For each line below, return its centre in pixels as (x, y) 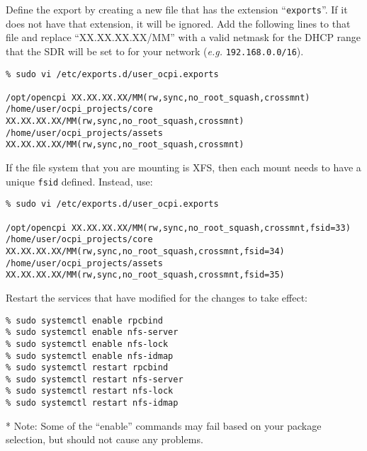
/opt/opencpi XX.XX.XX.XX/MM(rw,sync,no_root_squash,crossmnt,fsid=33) (178, 228)
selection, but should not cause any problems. (105, 439)
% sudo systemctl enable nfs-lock (87, 344)
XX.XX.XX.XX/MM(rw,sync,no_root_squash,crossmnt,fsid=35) (145, 275)
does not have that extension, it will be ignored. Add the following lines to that (178, 23)
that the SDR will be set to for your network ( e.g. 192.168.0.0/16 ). (155, 51)
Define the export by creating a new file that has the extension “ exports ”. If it (177, 9)
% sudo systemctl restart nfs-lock (90, 391)
